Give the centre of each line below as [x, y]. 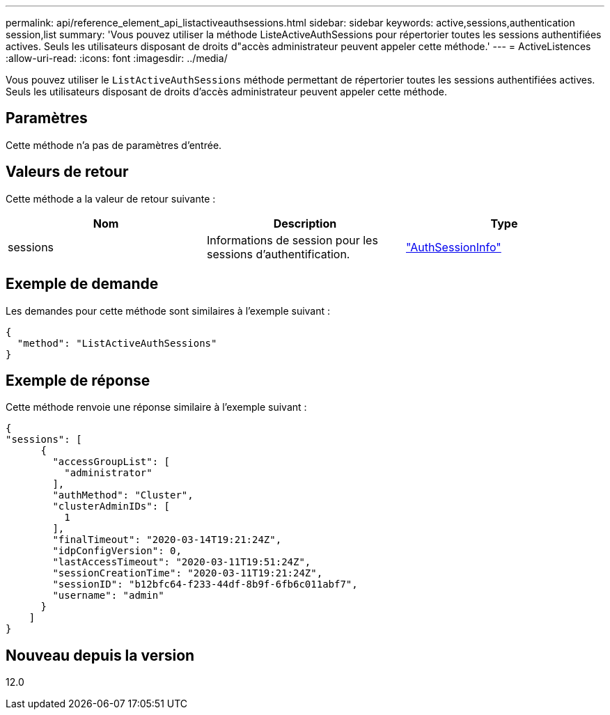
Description [305, 223]
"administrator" [108, 473]
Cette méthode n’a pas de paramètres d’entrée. [114, 145]
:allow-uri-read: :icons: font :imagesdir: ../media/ [117, 58]
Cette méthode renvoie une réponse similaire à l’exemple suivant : [156, 407]
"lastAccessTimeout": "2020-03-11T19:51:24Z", [182, 562]
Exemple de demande [82, 284]
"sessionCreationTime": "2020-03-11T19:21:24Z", [188, 573]
